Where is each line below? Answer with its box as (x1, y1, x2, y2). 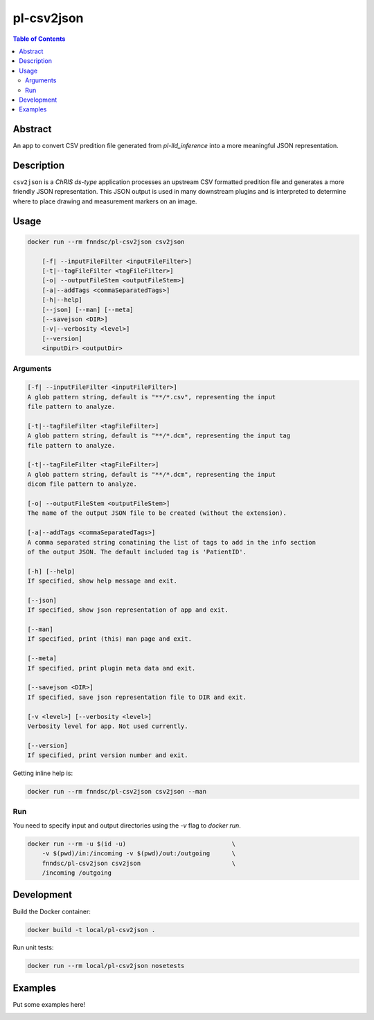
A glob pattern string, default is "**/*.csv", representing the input (27, 393, 276, 401)
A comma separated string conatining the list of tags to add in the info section (27, 538, 317, 546)
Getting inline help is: (12, 769, 73, 778)
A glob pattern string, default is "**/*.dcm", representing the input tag (27, 432, 291, 439)
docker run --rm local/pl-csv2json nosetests (27, 962, 185, 970)
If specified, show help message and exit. (27, 577, 178, 585)
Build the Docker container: (12, 907, 91, 916)
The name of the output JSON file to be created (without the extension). (27, 509, 287, 517)
